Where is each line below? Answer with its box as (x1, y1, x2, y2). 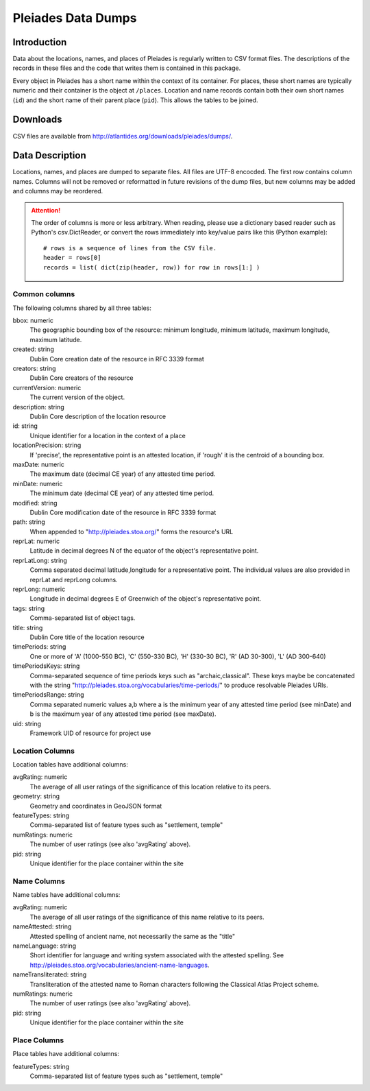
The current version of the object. (29, 393, 125, 401)
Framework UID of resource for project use (29, 729, 151, 737)
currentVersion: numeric (12, 383, 82, 392)
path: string (12, 518, 46, 526)
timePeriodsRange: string (12, 691, 84, 699)
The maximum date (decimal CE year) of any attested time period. (29, 470, 216, 478)
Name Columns (12, 876, 65, 886)
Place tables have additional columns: (12, 1050, 120, 1058)
